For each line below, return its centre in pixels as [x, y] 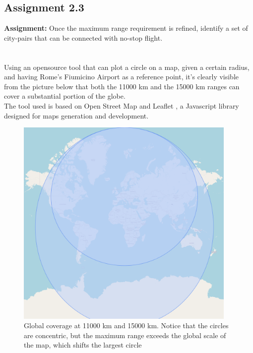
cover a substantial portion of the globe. [65, 96]
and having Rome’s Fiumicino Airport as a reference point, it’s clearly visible [122, 77]
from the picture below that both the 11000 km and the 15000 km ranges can [122, 86]
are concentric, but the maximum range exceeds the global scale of [125, 335]
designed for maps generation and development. [76, 115]
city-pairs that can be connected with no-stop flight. [83, 37]
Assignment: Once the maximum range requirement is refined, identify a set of [126, 28]
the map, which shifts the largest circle [83, 345]
